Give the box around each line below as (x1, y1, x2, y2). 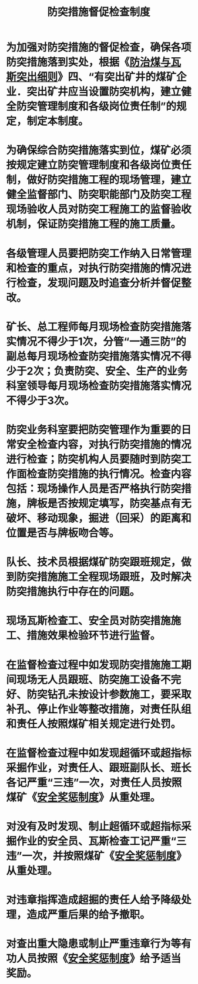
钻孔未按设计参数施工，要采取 (47, 688, 192, 701)
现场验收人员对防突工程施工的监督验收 (6, 203, 192, 216)
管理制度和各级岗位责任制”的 (37, 100, 176, 113)
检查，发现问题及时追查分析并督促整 (16, 276, 192, 290)
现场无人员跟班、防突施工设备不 (16, 673, 172, 686)
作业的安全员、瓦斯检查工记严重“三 (16, 834, 187, 848)
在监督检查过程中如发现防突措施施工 (6, 658, 182, 671)
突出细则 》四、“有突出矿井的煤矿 (16, 70, 177, 84)
